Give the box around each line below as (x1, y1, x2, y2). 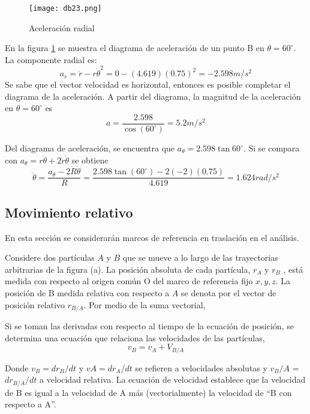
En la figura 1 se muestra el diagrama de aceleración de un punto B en (5, 41, 264, 54)
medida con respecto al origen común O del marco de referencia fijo (5, 275, 253, 287)
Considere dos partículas (5, 251, 95, 264)
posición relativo (5, 298, 65, 311)
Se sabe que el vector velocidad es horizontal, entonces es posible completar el (5, 78, 291, 91)
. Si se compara (243, 142, 300, 154)
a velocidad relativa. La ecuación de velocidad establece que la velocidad (40, 373, 306, 386)
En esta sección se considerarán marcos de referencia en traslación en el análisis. (5, 231, 299, 243)
